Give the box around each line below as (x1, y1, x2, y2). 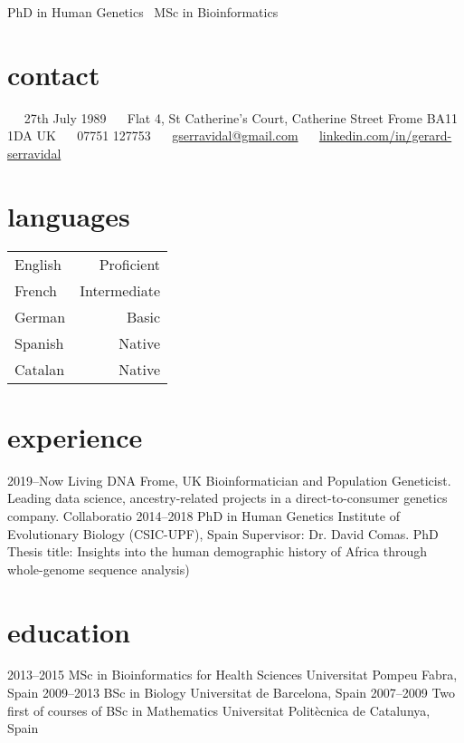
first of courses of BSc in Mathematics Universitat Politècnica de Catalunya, (7, 700, 431, 719)
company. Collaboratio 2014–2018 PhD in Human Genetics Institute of (7, 506, 400, 525)
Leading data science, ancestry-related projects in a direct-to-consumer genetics (7, 488, 448, 507)
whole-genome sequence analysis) (7, 559, 190, 578)
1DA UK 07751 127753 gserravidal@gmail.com (7, 126, 298, 145)
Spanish (14, 332, 64, 353)
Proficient (99, 253, 161, 275)
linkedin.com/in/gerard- (318, 126, 452, 145)
